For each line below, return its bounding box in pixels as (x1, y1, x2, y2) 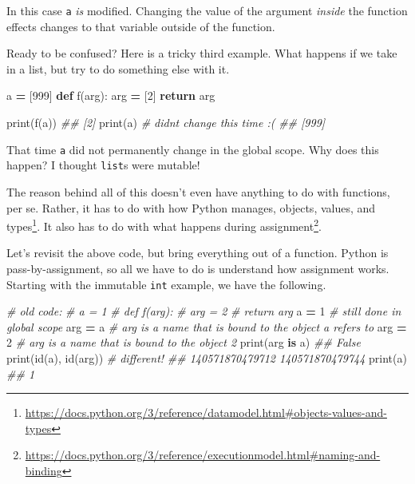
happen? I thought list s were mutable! (6, 157, 200, 173)
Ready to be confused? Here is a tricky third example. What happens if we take (6, 45, 397, 61)
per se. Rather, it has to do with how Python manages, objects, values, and (6, 199, 376, 216)
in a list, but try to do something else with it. (6, 60, 230, 77)
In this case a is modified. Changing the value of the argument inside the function (6, 2, 408, 18)
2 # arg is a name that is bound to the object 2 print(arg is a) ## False (6, 334, 361, 351)
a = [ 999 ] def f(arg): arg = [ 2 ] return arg (6, 87, 215, 104)
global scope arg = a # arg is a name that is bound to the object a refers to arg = (6, 318, 407, 335)
